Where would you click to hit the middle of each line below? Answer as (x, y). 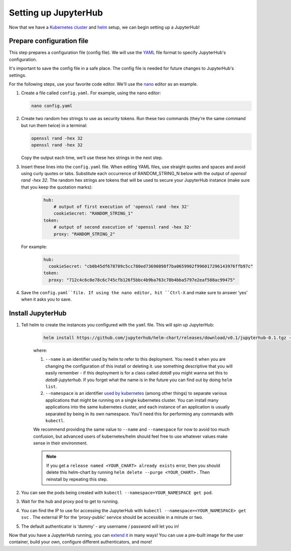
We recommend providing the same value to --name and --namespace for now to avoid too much (131, 429)
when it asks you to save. (47, 300)
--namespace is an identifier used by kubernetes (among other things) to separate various (136, 393)
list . (51, 386)
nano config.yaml (52, 106)
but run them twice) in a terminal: (54, 125)
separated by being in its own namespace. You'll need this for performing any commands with (139, 414)
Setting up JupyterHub (56, 13)
